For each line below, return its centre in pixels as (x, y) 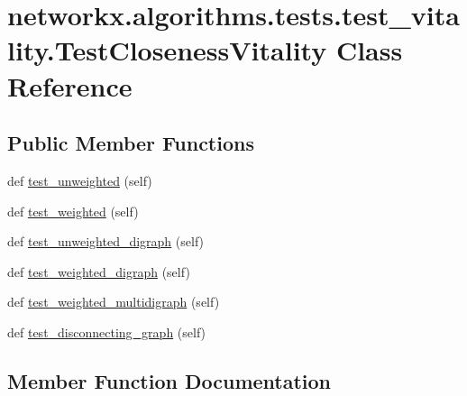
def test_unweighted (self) (80, 180)
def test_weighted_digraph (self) (99, 271)
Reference (70, 85)
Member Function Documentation (169, 380)
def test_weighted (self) (73, 211)
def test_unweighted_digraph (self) (106, 241)
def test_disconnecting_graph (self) (107, 332)
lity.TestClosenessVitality (167, 50)
